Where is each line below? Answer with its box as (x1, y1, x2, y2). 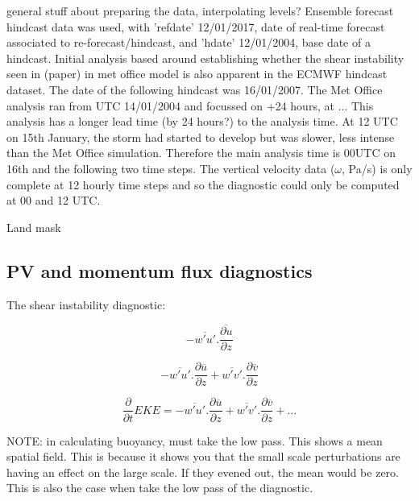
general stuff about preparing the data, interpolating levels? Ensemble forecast (6, 2, 394, 19)
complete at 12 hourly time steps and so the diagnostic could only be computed (6, 176, 400, 193)
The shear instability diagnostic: (6, 296, 166, 313)
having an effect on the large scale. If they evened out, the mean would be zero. (6, 463, 399, 480)
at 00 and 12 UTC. (6, 192, 101, 209)
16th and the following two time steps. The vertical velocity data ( (6, 159, 335, 176)
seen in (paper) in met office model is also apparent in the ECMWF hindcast (6, 65, 388, 82)
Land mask (6, 218, 61, 235)
